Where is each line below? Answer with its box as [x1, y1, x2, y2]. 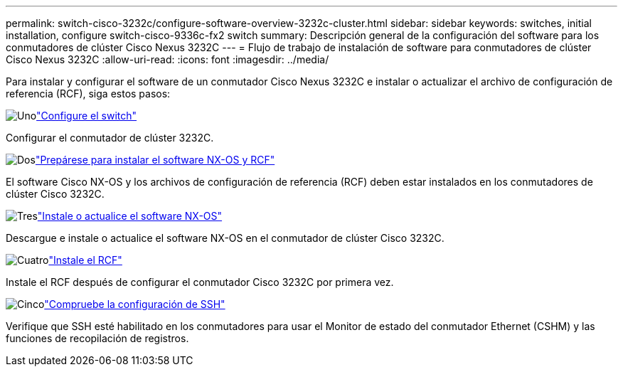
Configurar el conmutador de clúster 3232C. [6, 132, 214, 144]
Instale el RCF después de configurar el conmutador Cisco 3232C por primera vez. [6, 276, 394, 288]
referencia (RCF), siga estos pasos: [6, 87, 171, 100]
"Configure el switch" [36, 110, 137, 122]
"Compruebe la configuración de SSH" [44, 298, 225, 310]
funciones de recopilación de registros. [6, 332, 189, 344]
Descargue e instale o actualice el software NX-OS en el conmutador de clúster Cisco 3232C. [6, 232, 444, 244]
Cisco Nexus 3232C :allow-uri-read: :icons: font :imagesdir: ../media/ [6, 53, 329, 65]
